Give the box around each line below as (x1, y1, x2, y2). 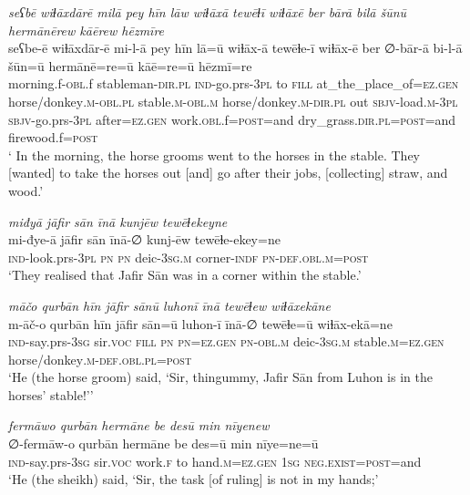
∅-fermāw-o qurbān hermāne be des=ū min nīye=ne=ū (8, 434, 319, 453)
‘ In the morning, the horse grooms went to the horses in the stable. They (8, 145, 421, 164)
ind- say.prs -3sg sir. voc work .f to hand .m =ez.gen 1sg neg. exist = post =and (8, 451, 422, 470)
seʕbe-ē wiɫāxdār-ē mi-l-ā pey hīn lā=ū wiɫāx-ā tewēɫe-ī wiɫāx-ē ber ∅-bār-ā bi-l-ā (8, 38, 463, 57)
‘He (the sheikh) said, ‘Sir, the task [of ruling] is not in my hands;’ (8, 469, 379, 489)
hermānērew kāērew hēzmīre (8, 20, 165, 39)
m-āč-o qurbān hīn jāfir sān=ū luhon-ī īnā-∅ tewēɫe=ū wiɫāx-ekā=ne (8, 314, 393, 333)
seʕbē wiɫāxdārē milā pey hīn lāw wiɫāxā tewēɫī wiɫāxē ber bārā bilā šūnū (8, 3, 407, 21)
